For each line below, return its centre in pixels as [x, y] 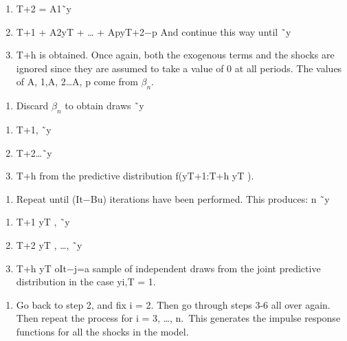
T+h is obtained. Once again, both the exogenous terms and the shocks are [175, 55]
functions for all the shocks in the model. [102, 331]
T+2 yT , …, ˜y [49, 244]
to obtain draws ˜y [104, 106]
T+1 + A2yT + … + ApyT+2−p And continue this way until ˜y [154, 31]
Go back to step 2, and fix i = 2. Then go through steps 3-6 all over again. [173, 304]
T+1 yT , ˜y [43, 222]
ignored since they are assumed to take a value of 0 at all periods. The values [179, 68]
